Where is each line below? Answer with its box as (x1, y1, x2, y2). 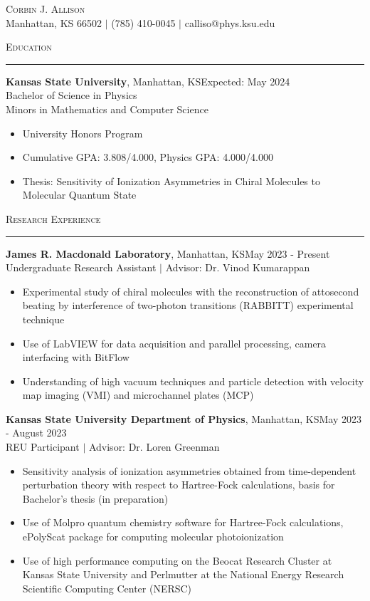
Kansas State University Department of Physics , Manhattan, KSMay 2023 (6, 411, 362, 426)
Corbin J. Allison (6, 1, 85, 16)
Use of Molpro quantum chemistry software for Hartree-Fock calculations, (22, 515, 344, 530)
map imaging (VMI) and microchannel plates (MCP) (22, 387, 254, 402)
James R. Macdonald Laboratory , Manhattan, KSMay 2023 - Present (6, 246, 330, 261)
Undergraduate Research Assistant (6, 260, 157, 275)
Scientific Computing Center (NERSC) (22, 580, 192, 595)
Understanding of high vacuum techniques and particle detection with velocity (22, 373, 364, 388)
